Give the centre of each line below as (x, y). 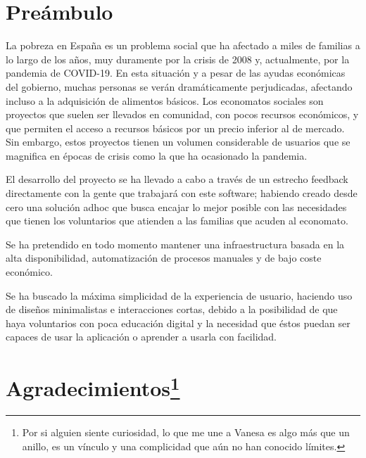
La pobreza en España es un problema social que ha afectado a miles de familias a (183, 45)
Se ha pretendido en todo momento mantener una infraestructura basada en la (175, 244)
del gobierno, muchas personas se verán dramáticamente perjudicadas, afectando (179, 86)
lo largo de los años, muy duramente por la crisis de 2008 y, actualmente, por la (178, 59)
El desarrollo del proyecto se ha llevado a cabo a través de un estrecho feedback (177, 179)
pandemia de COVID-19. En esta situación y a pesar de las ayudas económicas (176, 73)
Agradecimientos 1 (93, 387)
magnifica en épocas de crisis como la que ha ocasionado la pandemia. (157, 155)
